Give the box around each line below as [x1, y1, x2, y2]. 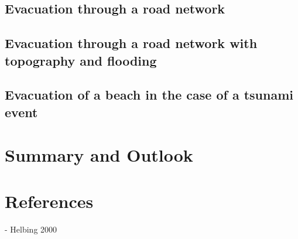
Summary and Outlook [5, 143, 193, 167]
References [5, 189, 94, 213]
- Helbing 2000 [5, 223, 57, 235]
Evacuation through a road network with [5, 34, 258, 52]
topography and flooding [5, 51, 157, 69]
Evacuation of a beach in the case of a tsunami [5, 86, 293, 104]
